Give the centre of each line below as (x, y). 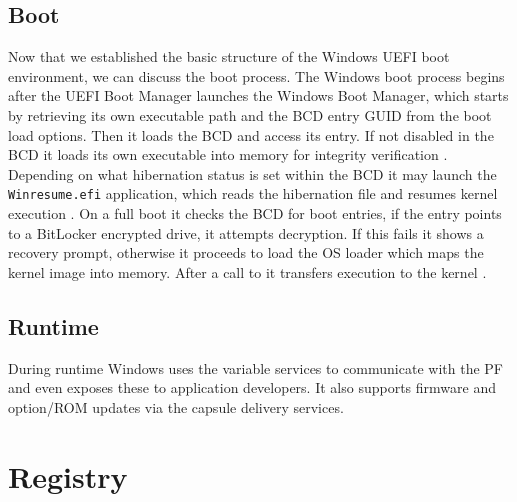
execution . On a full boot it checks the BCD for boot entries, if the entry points (255, 213)
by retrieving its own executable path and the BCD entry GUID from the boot (250, 114)
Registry (68, 475)
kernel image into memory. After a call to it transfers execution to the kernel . (247, 271)
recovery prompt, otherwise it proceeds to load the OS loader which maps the (246, 252)
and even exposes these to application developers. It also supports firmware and (252, 387)
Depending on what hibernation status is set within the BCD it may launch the (252, 173)
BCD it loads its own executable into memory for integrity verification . (228, 154)
